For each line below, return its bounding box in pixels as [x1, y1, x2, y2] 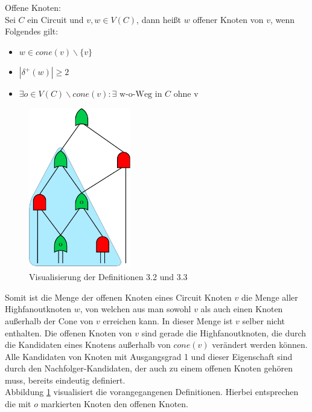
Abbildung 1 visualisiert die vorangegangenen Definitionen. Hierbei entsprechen [5, 385, 299, 398]
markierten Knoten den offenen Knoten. [40, 397, 188, 410]
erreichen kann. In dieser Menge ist [103, 314, 233, 327]
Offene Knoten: [5, 1, 61, 13]
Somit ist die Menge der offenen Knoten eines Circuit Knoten [5, 290, 232, 303]
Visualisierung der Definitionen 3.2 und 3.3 [29, 270, 188, 283]
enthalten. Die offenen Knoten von [5, 326, 132, 339]
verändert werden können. [212, 338, 308, 351]
